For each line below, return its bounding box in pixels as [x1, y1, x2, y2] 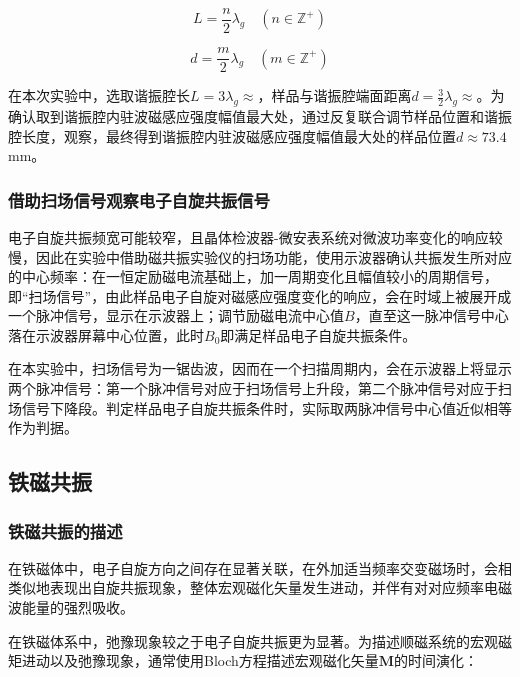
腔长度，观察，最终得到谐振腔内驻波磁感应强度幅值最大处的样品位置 [8, 125, 456, 146]
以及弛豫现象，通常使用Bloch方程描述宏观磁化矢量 [49, 650, 379, 671]
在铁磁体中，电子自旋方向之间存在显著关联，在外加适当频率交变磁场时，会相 [8, 557, 512, 578]
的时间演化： [394, 650, 479, 671]
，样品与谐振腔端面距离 [257, 85, 412, 106]
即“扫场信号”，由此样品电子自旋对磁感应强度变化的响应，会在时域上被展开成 [8, 285, 512, 306]
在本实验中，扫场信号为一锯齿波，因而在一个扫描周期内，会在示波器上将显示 [8, 358, 512, 379]
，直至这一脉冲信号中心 [354, 305, 509, 326]
